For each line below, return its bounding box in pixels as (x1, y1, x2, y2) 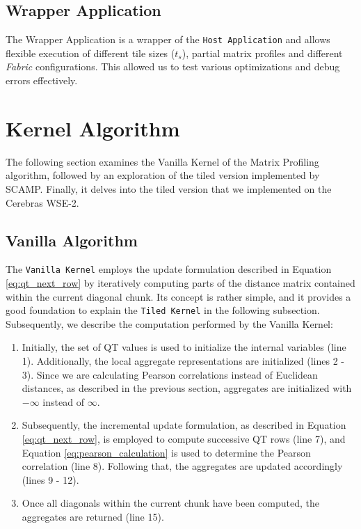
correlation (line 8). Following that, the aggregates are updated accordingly (22, 459, 343, 473)
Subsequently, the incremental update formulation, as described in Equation (22, 418, 346, 432)
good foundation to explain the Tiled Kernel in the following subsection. (6, 303, 320, 317)
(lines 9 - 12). (22, 472, 79, 487)
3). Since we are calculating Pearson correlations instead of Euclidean (22, 367, 318, 381)
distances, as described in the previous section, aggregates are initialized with (22, 381, 352, 395)
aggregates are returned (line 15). (22, 509, 164, 523)
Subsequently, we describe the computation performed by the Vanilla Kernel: (6, 316, 333, 331)
